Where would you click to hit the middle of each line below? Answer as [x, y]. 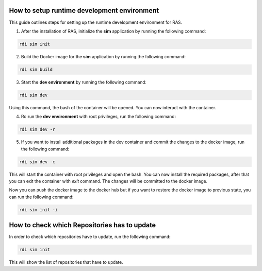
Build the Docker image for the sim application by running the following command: [103, 56]
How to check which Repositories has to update [82, 225]
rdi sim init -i [39, 210]
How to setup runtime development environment [84, 10]
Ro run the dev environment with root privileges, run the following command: [98, 117]
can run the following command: [41, 197]
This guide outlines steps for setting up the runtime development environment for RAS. [96, 22]
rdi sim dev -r [37, 129]
